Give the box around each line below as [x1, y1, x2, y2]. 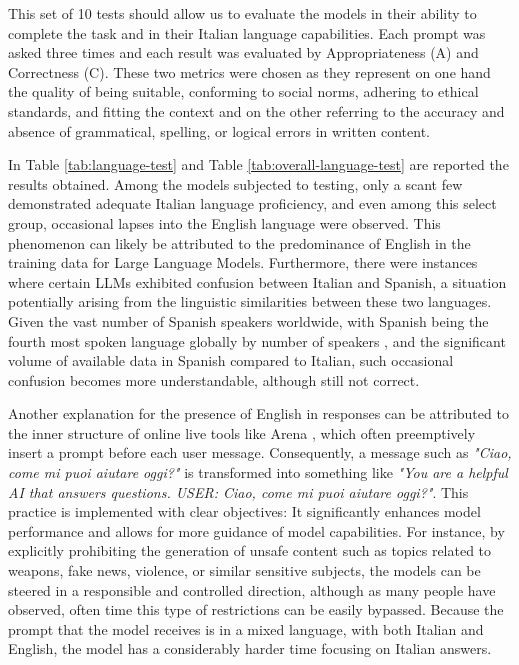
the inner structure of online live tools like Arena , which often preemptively [8, 422, 476, 443]
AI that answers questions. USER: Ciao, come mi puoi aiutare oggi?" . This [8, 481, 469, 502]
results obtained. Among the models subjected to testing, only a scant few [8, 173, 463, 194]
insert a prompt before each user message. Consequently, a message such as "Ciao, [8, 442, 512, 463]
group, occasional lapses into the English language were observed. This [8, 212, 441, 233]
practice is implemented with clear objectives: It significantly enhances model [8, 501, 481, 522]
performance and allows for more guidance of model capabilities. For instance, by [8, 520, 505, 541]
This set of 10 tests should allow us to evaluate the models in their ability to [8, 3, 477, 23]
